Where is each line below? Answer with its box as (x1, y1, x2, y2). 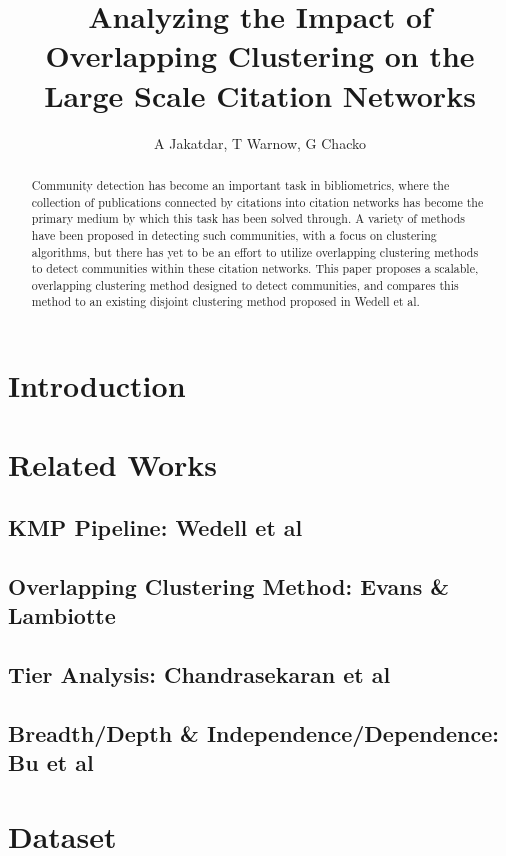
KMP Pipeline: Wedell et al (8, 512, 303, 543)
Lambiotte (8, 600, 116, 631)
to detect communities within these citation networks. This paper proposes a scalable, (31, 260, 479, 277)
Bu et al (8, 747, 94, 778)
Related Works (8, 443, 218, 484)
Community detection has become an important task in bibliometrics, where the (31, 176, 450, 193)
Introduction (8, 365, 186, 406)
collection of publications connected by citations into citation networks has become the (31, 193, 484, 210)
